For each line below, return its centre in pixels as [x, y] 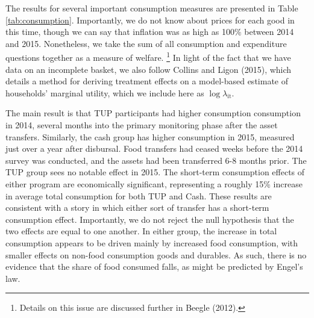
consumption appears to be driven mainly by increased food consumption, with [152, 242]
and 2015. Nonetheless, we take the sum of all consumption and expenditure [146, 43]
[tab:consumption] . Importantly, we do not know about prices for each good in [150, 20]
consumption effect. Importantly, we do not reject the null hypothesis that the [150, 219]
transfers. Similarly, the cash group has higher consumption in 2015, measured [150, 136]
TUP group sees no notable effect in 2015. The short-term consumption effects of [155, 172]
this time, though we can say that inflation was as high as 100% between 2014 [150, 32]
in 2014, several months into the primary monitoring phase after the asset [142, 125]
